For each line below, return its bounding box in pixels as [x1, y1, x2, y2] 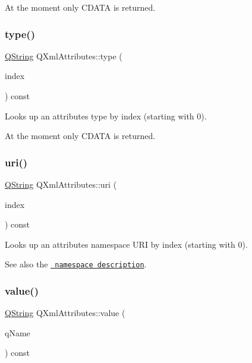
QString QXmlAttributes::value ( [5, 307, 125, 319]
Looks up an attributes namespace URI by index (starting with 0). [5, 238, 248, 250]
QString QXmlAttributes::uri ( [5, 178, 117, 190]
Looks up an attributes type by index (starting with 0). [5, 109, 207, 122]
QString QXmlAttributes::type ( [5, 49, 122, 62]
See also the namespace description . [5, 258, 147, 270]
